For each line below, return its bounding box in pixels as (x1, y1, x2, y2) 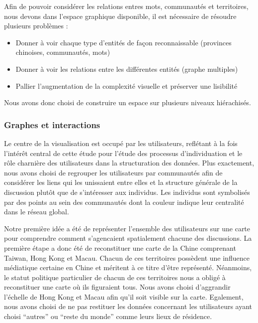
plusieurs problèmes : (4, 20, 68, 31)
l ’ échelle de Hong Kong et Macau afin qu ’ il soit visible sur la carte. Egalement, (4, 291, 244, 302)
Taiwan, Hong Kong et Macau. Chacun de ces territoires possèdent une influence (4, 252, 250, 263)
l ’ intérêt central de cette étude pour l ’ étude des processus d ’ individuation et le (4, 148, 243, 158)
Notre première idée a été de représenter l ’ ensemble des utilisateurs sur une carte (4, 223, 251, 233)
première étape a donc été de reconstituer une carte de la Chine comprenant (4, 242, 236, 253)
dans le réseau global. (4, 206, 69, 217)
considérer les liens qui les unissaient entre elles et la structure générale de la (4, 177, 238, 187)
